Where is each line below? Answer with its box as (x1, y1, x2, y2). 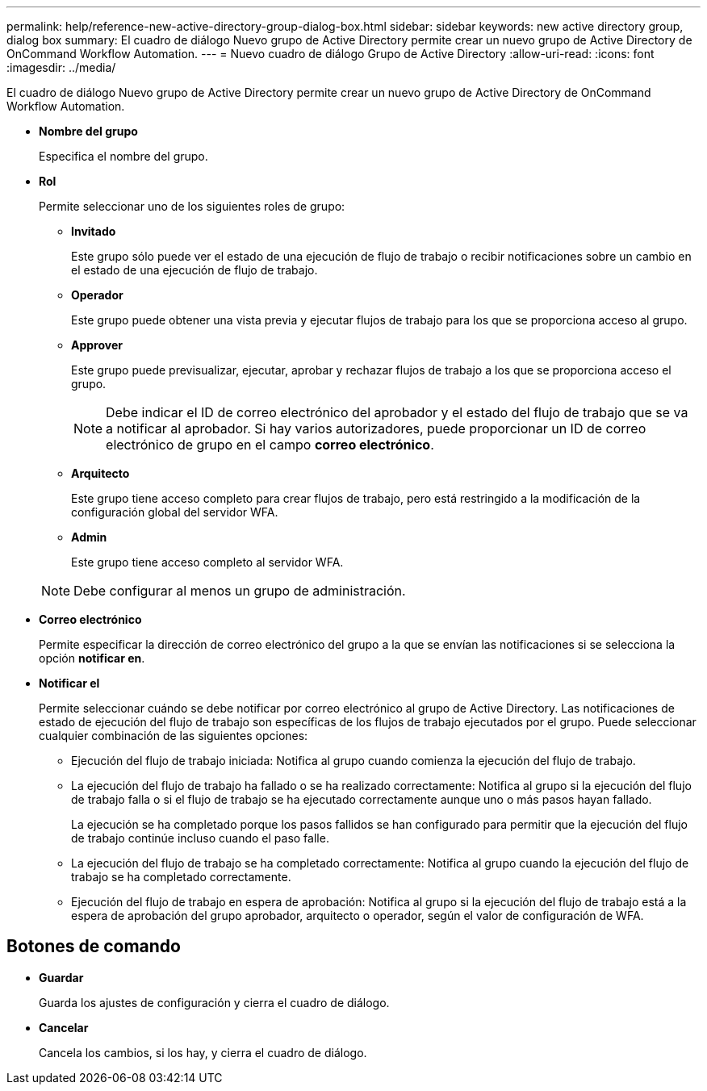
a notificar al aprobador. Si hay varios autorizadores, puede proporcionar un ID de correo (106, 420, 646, 437)
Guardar (39, 970, 84, 984)
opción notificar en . (39, 651, 145, 665)
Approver (71, 338, 123, 352)
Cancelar (39, 1020, 89, 1035)
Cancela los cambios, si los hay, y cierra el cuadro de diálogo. (39, 1045, 367, 1060)
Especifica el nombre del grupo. (39, 149, 208, 163)
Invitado (71, 224, 116, 238)
